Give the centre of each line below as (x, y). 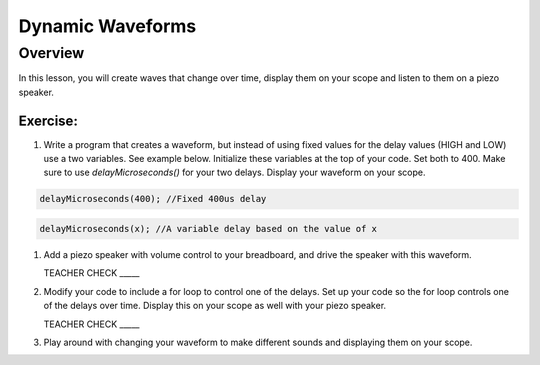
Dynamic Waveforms (107, 26)
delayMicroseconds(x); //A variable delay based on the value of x (208, 229)
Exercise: (48, 120)
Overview (51, 53)
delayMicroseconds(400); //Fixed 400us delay (153, 199)
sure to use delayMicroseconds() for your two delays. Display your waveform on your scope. (234, 172)
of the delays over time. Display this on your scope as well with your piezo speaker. (215, 306)
